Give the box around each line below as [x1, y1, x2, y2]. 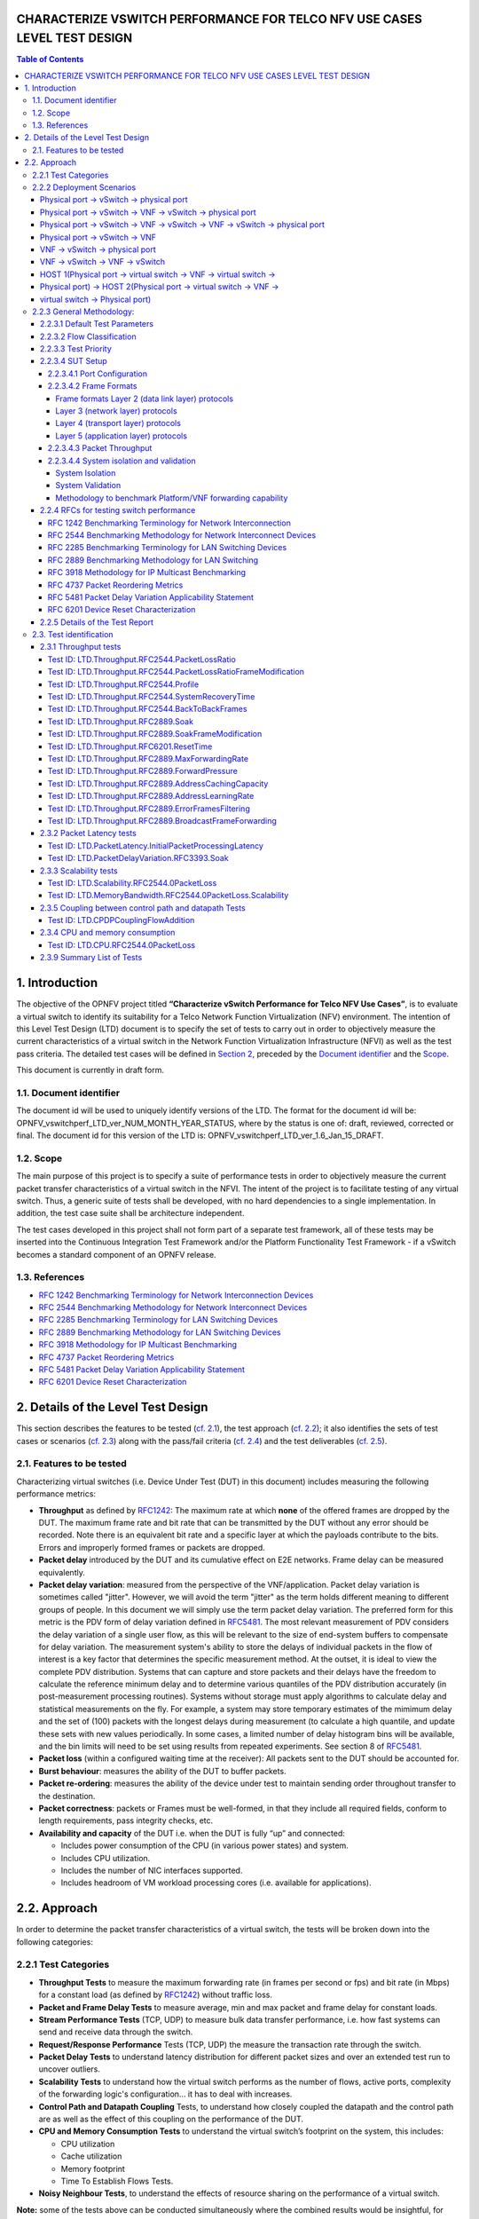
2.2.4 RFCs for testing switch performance [40, 505, 196, 516]
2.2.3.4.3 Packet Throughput [47, 443, 153, 454]
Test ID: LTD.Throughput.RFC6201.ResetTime [47, 741, 213, 752]
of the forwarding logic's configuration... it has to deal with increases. [38, 2089, 293, 2099]
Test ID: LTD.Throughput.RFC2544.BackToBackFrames [47, 704, 247, 715]
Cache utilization [60, 2151, 122, 2161]
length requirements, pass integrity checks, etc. [38, 1815, 214, 1826]
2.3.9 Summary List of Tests [40, 952, 143, 963]
